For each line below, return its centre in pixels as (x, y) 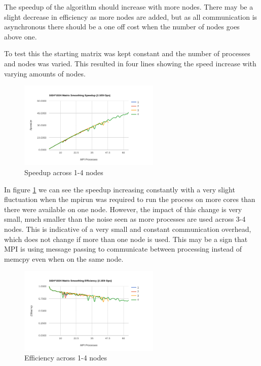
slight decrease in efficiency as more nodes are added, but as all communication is (131, 16)
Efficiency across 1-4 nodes (66, 358)
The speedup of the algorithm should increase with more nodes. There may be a (129, 7)
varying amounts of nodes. (45, 73)
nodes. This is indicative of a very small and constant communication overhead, (128, 229)
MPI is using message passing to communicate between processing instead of (123, 249)
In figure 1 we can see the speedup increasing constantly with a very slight (120, 189)
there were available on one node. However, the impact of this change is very (123, 209)
